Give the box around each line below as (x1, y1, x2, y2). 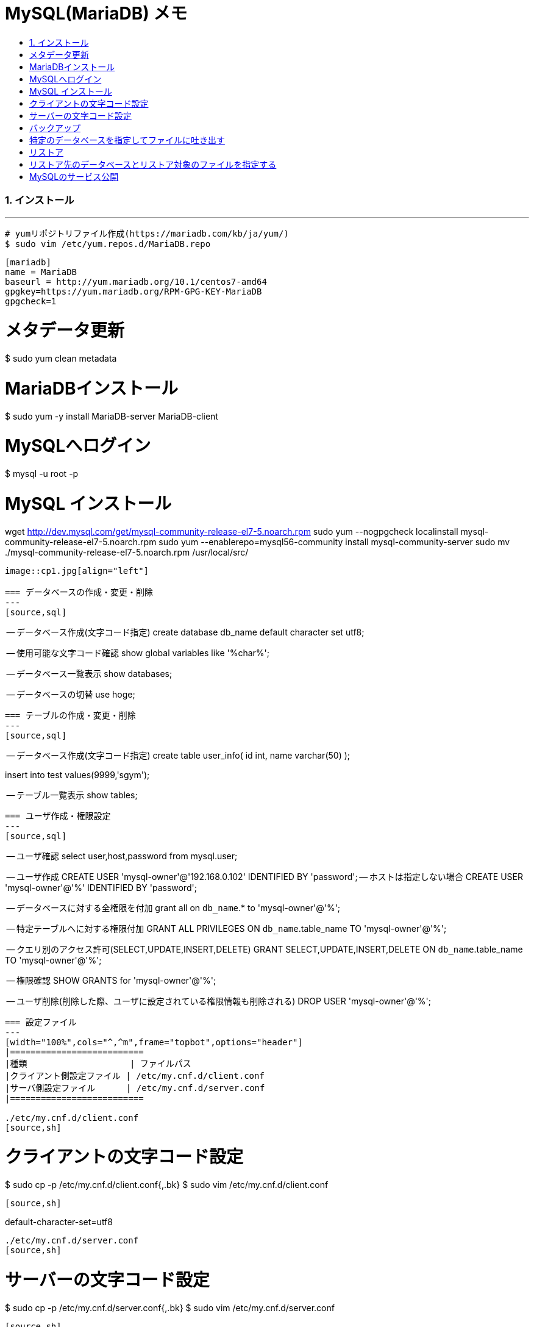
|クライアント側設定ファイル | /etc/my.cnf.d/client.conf (5, 1070, 265, 1081)
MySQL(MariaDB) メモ (5, 3, 188, 24)
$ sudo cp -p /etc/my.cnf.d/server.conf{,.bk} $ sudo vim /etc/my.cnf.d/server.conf (5, 1302, 335, 1313)
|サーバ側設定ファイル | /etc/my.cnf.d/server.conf (5, 1082, 265, 1093)
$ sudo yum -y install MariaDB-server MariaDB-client (5, 410, 218, 421)
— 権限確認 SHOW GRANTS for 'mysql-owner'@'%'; (6, 975, 216, 985)
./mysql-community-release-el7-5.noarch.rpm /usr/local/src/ (5, 546, 249, 557)
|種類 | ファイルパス (5, 1058, 191, 1068)
